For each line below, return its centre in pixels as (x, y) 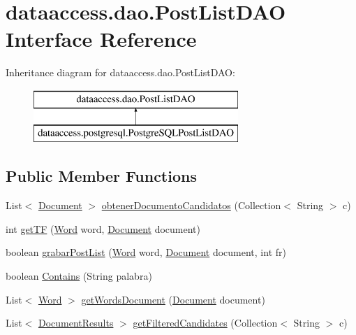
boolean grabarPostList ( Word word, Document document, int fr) (146, 252)
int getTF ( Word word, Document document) (103, 228)
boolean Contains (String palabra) (79, 276)
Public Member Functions (101, 176)
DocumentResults (76, 323)
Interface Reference (101, 39)
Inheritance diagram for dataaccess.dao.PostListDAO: (120, 72)
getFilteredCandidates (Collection (205, 323)
